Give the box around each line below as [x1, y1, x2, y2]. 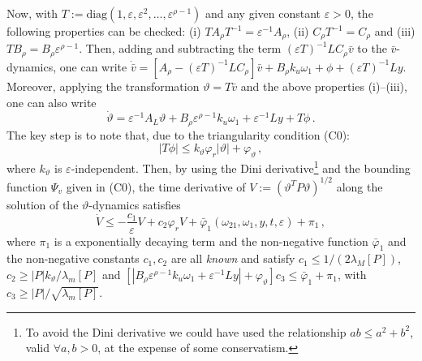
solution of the [6, 196, 79, 213]
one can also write [6, 93, 97, 110]
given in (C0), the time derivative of [66, 178, 246, 195]
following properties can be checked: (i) [6, 23, 201, 39]
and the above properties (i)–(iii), [240, 77, 407, 94]
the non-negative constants [6, 250, 140, 267]
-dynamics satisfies [88, 196, 181, 213]
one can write [59, 58, 127, 75]
